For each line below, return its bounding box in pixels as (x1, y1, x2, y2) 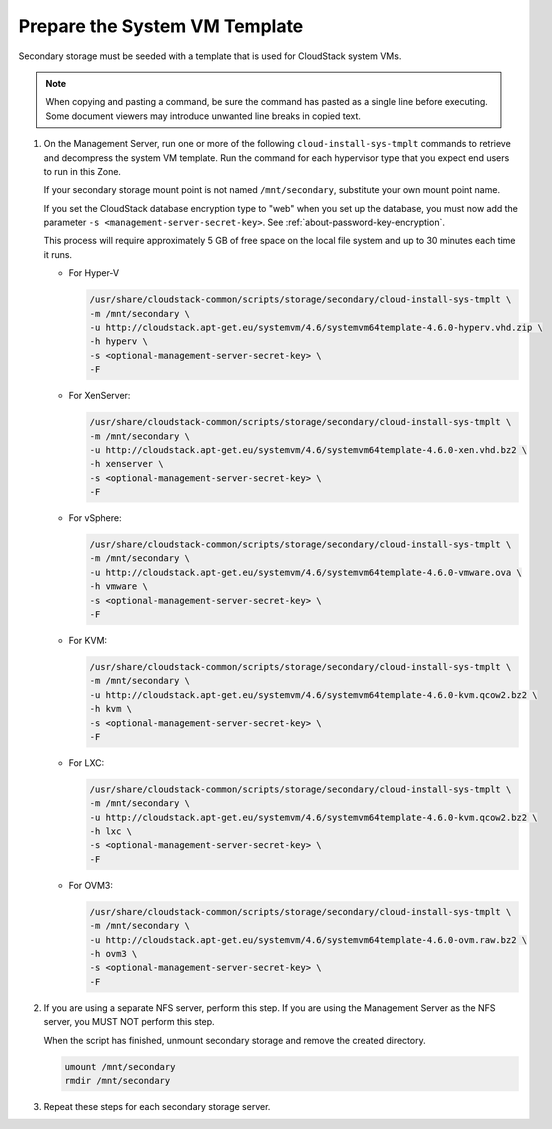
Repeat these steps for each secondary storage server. (43, 1100, 271, 1112)
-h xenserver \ (89, 458, 164, 470)
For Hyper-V (68, 267, 120, 279)
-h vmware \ (89, 581, 149, 592)
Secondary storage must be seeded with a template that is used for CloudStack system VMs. (18, 50, 402, 62)
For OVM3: (68, 879, 114, 891)
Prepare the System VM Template (18, 15, 304, 37)
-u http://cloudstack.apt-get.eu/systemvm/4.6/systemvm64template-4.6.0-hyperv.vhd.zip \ (89, 322, 544, 333)
